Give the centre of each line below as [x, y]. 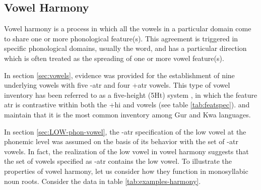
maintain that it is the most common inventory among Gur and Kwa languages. [127, 114]
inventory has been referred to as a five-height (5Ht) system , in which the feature [131, 94]
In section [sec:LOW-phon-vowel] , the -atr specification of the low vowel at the [125, 131]
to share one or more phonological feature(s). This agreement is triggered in [121, 38]
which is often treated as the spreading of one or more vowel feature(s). [114, 58]
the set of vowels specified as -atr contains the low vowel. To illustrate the [118, 161]
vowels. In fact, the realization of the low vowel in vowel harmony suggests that [126, 151]
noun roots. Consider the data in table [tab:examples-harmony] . [103, 181]
